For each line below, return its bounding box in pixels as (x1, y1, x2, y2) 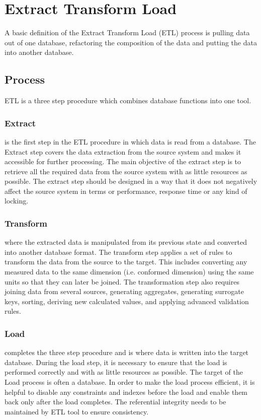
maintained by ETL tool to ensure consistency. (5, 406, 149, 416)
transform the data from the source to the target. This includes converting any (5, 256, 247, 267)
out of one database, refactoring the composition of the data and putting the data (5, 37, 257, 47)
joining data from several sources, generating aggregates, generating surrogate (5, 286, 244, 297)
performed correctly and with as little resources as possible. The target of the (5, 367, 243, 377)
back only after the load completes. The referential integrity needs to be (5, 396, 226, 407)
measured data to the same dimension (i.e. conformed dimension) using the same (5, 266, 254, 277)
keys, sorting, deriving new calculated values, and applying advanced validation (5, 296, 249, 306)
